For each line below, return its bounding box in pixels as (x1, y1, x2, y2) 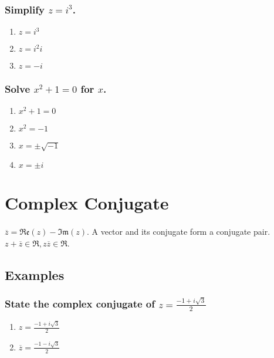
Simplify (5, 2, 45, 16)
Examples (5, 265, 65, 283)
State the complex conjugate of (5, 296, 155, 311)
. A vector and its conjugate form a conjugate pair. (86, 225, 270, 238)
